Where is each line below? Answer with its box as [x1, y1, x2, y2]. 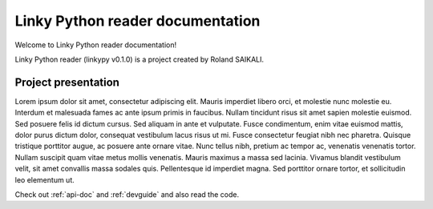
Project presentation [14, 75, 120, 89]
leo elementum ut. [14, 175, 75, 184]
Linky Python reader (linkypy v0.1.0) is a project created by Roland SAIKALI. [14, 54, 265, 64]
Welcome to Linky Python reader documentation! [14, 40, 176, 50]
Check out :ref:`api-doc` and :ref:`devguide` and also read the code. [14, 189, 240, 199]
